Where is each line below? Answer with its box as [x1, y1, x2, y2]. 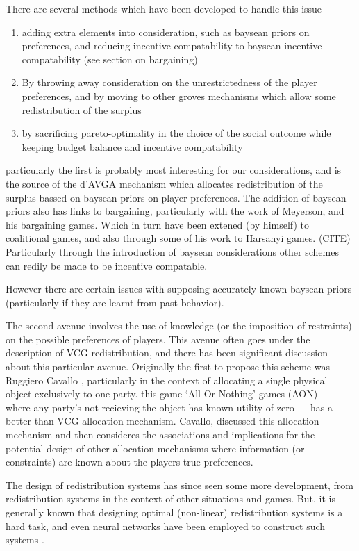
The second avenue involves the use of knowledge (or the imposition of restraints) [6, 318, 352, 333]
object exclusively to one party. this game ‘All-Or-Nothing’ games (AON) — [6, 386, 331, 401]
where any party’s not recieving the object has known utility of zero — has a [6, 400, 333, 414]
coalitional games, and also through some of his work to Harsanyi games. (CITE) [6, 231, 351, 245]
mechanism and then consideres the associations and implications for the [6, 427, 315, 442]
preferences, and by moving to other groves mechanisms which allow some [22, 88, 336, 103]
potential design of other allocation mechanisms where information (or [6, 441, 305, 455]
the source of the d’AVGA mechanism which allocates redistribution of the [6, 176, 323, 190]
